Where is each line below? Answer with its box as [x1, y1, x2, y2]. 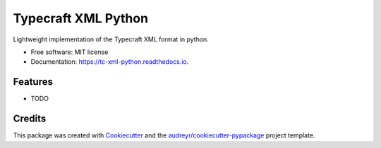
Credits [13, 113, 47, 125]
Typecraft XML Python [13, 11, 148, 26]
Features [13, 76, 53, 88]
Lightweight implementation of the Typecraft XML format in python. [13, 35, 210, 43]
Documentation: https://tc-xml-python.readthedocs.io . [30, 58, 189, 66]
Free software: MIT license [30, 48, 109, 56]
